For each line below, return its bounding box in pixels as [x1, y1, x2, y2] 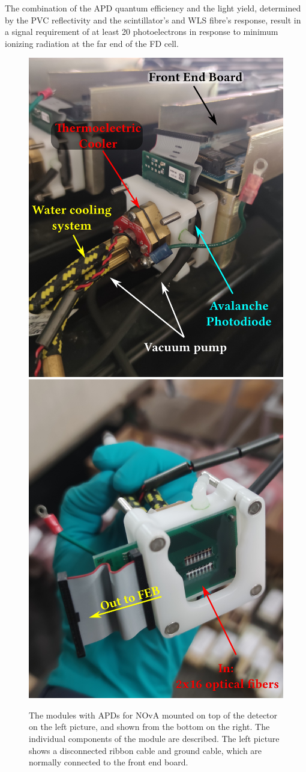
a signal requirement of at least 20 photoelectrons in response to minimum [5, 25, 278, 38]
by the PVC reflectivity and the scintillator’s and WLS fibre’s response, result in [5, 13, 301, 26]
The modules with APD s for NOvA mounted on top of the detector [29, 708, 278, 721]
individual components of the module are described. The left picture [29, 732, 280, 744]
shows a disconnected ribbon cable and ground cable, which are [29, 744, 262, 756]
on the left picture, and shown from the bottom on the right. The [29, 720, 270, 733]
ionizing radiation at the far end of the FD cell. [5, 37, 179, 49]
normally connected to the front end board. [29, 756, 188, 768]
